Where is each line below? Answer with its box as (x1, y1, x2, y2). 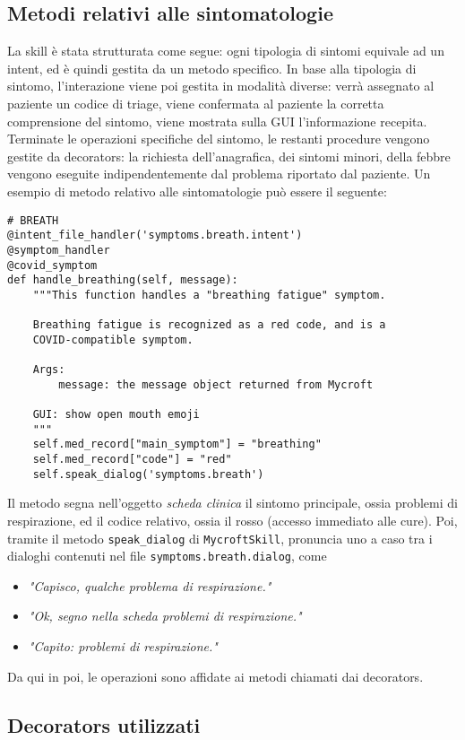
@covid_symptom (7, 258, 98, 272)
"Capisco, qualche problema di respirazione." (28, 576, 271, 595)
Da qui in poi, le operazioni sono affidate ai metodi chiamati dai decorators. (7, 666, 424, 685)
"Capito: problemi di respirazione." (28, 637, 218, 656)
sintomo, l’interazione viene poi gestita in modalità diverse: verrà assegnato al (7, 76, 435, 95)
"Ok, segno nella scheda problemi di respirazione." (28, 606, 302, 625)
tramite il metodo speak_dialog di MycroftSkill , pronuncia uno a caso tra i (7, 528, 433, 547)
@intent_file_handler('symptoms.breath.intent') (7, 229, 303, 242)
